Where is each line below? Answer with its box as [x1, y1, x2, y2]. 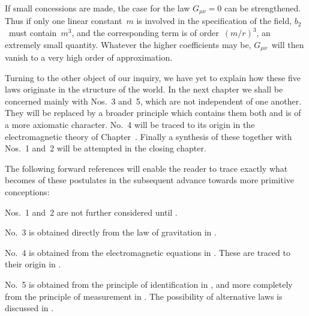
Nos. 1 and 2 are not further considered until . [5, 205, 178, 218]
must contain [8, 26, 57, 39]
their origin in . [5, 258, 61, 270]
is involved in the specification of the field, [136, 14, 292, 27]
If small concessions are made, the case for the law [5, 2, 190, 14]
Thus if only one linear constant [5, 14, 122, 27]
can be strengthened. [224, 2, 301, 14]
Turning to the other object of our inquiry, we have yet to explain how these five [5, 71, 301, 84]
